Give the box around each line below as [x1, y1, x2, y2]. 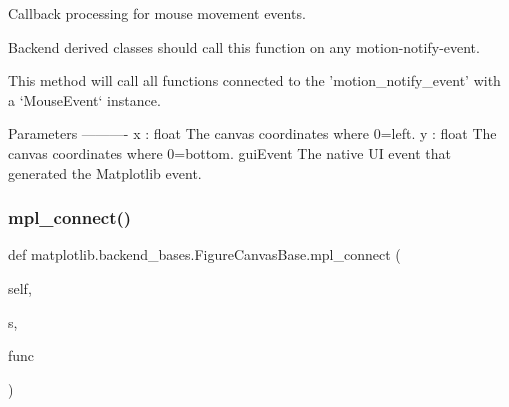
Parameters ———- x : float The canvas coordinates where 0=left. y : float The [8, 123, 497, 144]
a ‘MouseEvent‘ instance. [8, 89, 161, 110]
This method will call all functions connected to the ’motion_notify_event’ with [8, 70, 501, 91]
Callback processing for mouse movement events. [8, 3, 306, 23]
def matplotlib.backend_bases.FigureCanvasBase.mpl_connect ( [8, 244, 401, 265]
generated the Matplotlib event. [8, 162, 202, 183]
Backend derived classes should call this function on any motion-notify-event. [8, 36, 480, 57]
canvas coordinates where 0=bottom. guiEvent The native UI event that [8, 142, 451, 163]
